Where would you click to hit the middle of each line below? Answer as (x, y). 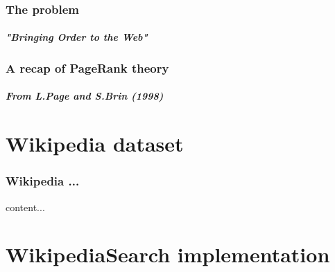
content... (25, 207)
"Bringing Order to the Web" (77, 37)
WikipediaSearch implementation (168, 254)
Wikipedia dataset (95, 144)
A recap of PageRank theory (87, 67)
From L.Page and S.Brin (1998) (85, 96)
